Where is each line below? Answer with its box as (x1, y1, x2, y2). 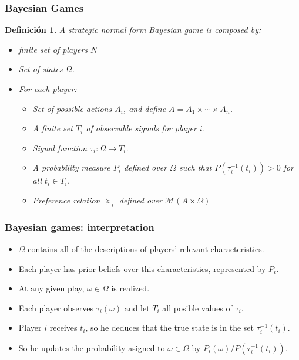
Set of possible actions (32, 102, 112, 114)
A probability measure (32, 161, 110, 174)
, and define (123, 102, 166, 114)
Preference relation (32, 193, 100, 206)
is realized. (111, 282, 150, 294)
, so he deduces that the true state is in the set (85, 321, 254, 334)
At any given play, (18, 282, 85, 294)
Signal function (32, 141, 87, 154)
